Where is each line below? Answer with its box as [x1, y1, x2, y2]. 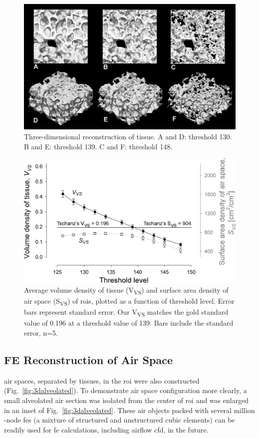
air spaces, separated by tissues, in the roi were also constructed [4, 375, 200, 386]
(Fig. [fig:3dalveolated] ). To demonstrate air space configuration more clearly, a [4, 385, 247, 396]
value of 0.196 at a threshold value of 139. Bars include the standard [24, 318, 234, 328]
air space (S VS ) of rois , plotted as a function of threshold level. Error [24, 296, 235, 307]
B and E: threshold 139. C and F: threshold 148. [24, 141, 173, 151]
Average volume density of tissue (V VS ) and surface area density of [24, 284, 229, 296]
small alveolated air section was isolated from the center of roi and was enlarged [4, 395, 249, 405]
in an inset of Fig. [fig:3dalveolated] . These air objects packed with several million [4, 405, 255, 415]
